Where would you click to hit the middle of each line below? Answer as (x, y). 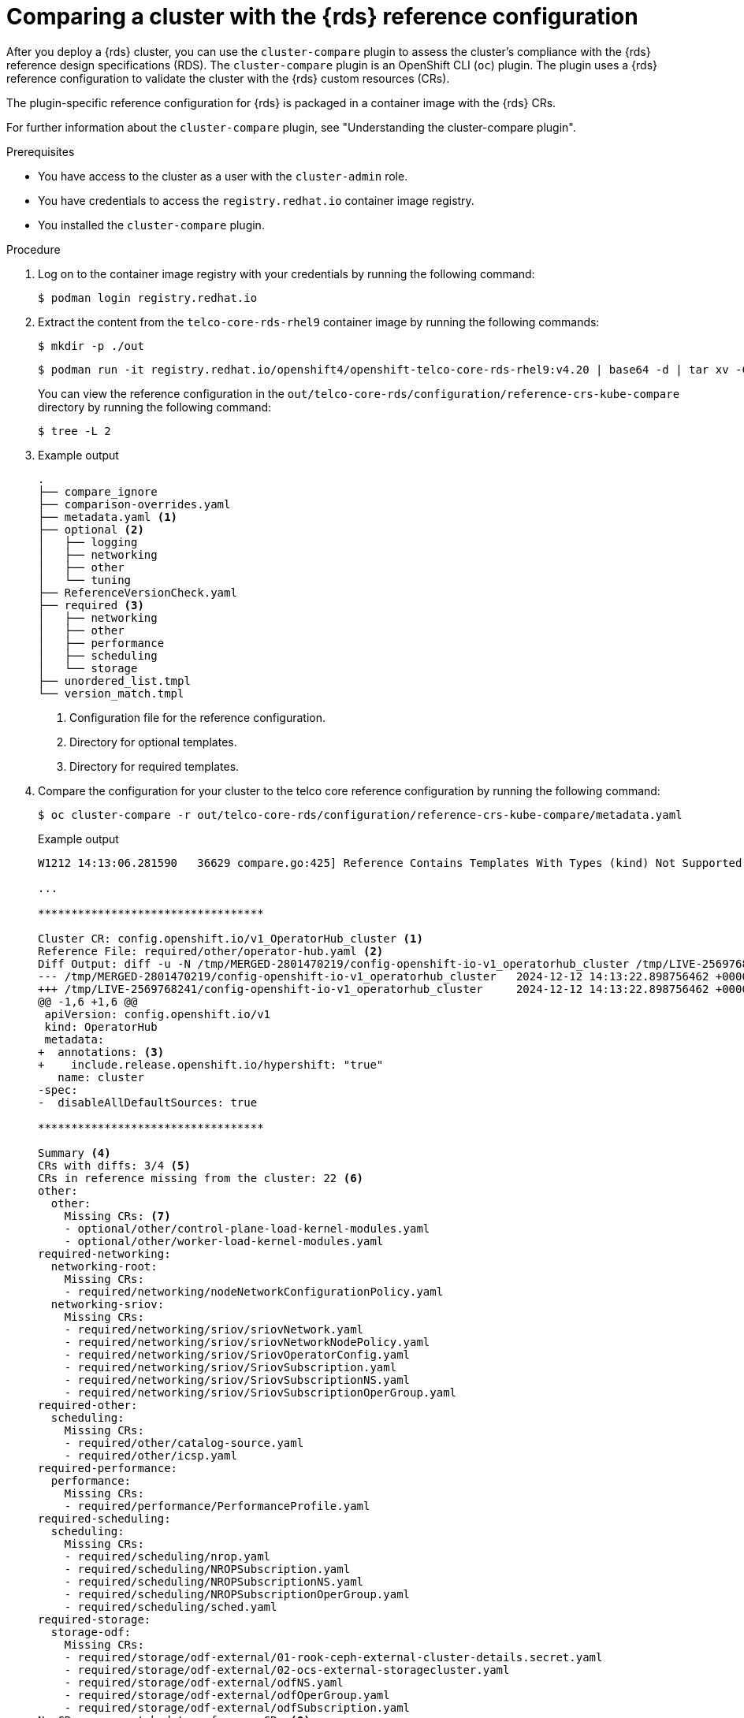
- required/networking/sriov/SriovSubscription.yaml (231, 1367)
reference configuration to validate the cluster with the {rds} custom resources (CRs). (228, 78)
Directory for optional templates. (153, 742)
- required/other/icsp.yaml (151, 1455)
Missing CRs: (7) (117, 1216)
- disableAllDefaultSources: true (148, 1102)
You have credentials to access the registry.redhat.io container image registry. (256, 200)
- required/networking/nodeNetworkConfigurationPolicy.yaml (254, 1291)
